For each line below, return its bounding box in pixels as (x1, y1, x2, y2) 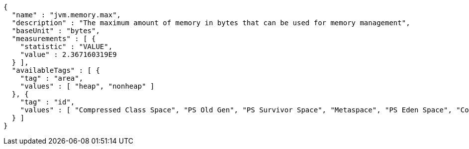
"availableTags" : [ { (11, 66, 100, 74)
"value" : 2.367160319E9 (20, 50, 117, 58)
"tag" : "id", (20, 98, 75, 106)
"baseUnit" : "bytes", (11, 27, 100, 35)
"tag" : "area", (20, 74, 84, 82)
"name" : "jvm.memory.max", (11, 11, 121, 19)
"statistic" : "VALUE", (20, 43, 113, 50)
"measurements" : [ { (11, 35, 96, 43)
